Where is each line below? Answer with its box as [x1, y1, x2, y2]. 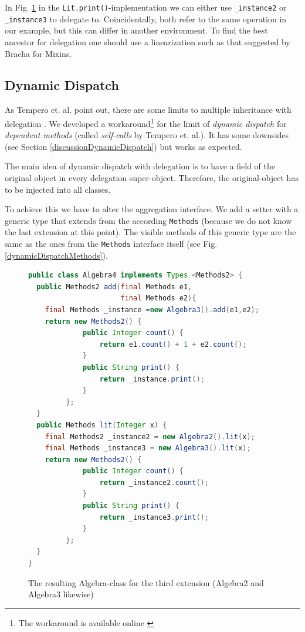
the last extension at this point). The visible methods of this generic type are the [5, 226, 296, 238]
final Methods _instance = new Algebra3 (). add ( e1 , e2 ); [45, 305, 259, 314]
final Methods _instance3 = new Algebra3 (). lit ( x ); [45, 444, 251, 453]
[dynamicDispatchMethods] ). [5, 249, 108, 261]
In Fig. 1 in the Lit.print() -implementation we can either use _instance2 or [5, 1, 287, 13]
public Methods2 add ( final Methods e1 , [36, 282, 192, 291]
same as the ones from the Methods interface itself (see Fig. [5, 237, 218, 249]
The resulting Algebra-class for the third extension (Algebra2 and [28, 576, 264, 588]
